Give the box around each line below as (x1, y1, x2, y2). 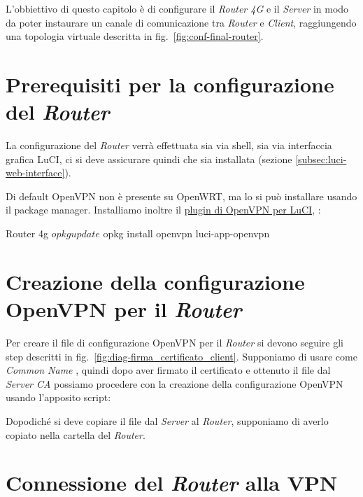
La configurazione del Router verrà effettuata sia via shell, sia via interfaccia (6, 138, 332, 153)
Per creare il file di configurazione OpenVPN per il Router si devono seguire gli (6, 335, 343, 349)
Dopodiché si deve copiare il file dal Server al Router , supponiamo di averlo (6, 413, 329, 428)
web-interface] (6, 165, 65, 180)
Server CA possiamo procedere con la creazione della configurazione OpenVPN (6, 376, 343, 391)
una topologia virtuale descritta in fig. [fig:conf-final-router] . (6, 29, 264, 43)
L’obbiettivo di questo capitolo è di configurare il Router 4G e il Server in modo (6, 1, 349, 15)
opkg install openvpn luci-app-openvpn (103, 226, 270, 241)
